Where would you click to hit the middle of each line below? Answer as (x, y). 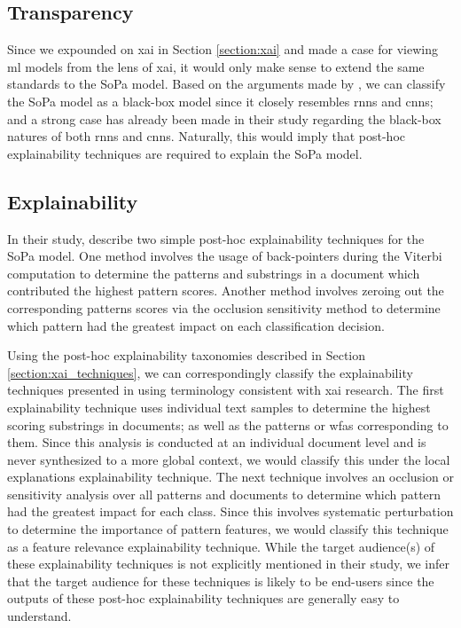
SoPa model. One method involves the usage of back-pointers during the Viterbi (225, 256)
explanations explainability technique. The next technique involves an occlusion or (230, 477)
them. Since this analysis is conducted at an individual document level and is (217, 442)
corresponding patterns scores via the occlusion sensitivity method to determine (224, 307)
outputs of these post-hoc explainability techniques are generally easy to (203, 598)
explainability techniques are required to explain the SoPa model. (185, 153)
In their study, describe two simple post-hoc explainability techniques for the (216, 238)
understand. (39, 616)
